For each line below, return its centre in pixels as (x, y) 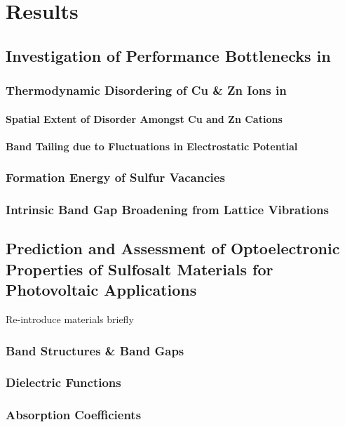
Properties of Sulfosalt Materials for (140, 269)
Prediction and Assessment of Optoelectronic (173, 248)
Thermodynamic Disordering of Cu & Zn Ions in (146, 90)
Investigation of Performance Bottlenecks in (168, 55)
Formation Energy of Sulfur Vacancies (115, 177)
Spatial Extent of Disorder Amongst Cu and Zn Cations (144, 118)
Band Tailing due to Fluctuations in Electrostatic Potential (152, 146)
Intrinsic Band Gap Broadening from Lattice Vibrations (167, 210)
